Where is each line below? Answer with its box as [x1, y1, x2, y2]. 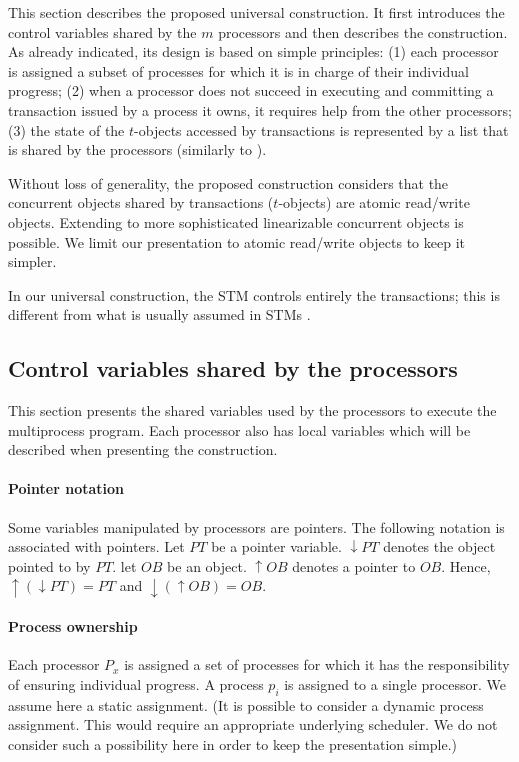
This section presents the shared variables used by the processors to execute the [8, 400, 497, 421]
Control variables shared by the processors [8, 353, 458, 384]
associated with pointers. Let [8, 536, 185, 557]
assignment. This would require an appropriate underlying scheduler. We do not [8, 714, 498, 735]
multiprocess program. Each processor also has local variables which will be [8, 419, 471, 440]
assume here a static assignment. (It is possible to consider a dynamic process [8, 694, 484, 715]
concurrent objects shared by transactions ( [8, 192, 274, 213]
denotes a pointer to [292, 555, 416, 576]
